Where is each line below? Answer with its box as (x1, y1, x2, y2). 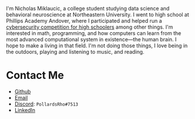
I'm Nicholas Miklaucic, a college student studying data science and (6, 5, 170, 12)
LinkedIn (14, 106, 36, 113)
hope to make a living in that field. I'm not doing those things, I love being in (6, 42, 188, 49)
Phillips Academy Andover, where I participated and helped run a (6, 17, 162, 24)
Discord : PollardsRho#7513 (14, 100, 79, 107)
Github (14, 87, 31, 95)
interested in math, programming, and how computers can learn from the (6, 30, 182, 37)
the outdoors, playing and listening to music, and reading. (6, 48, 145, 55)
